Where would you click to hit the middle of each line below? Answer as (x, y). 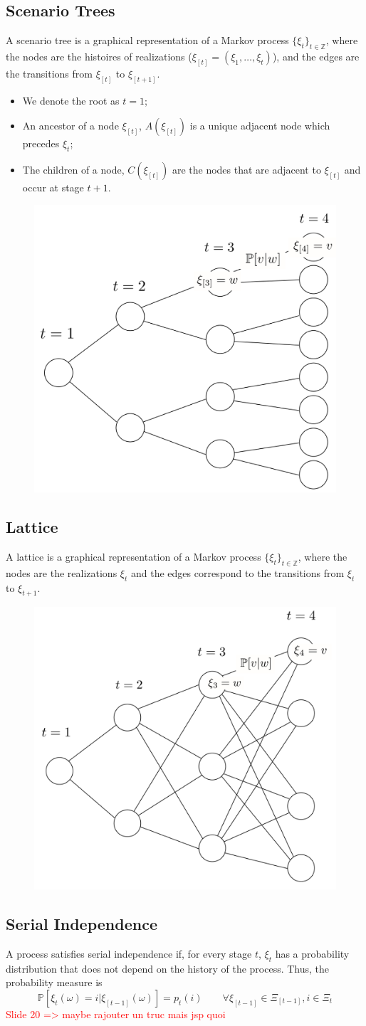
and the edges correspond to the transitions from (237, 572)
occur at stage (53, 187)
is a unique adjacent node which (260, 126)
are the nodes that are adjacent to (246, 170)
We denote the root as (71, 100)
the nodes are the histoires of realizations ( (99, 56)
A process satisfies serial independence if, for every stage (129, 953)
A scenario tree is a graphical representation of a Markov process (147, 40)
